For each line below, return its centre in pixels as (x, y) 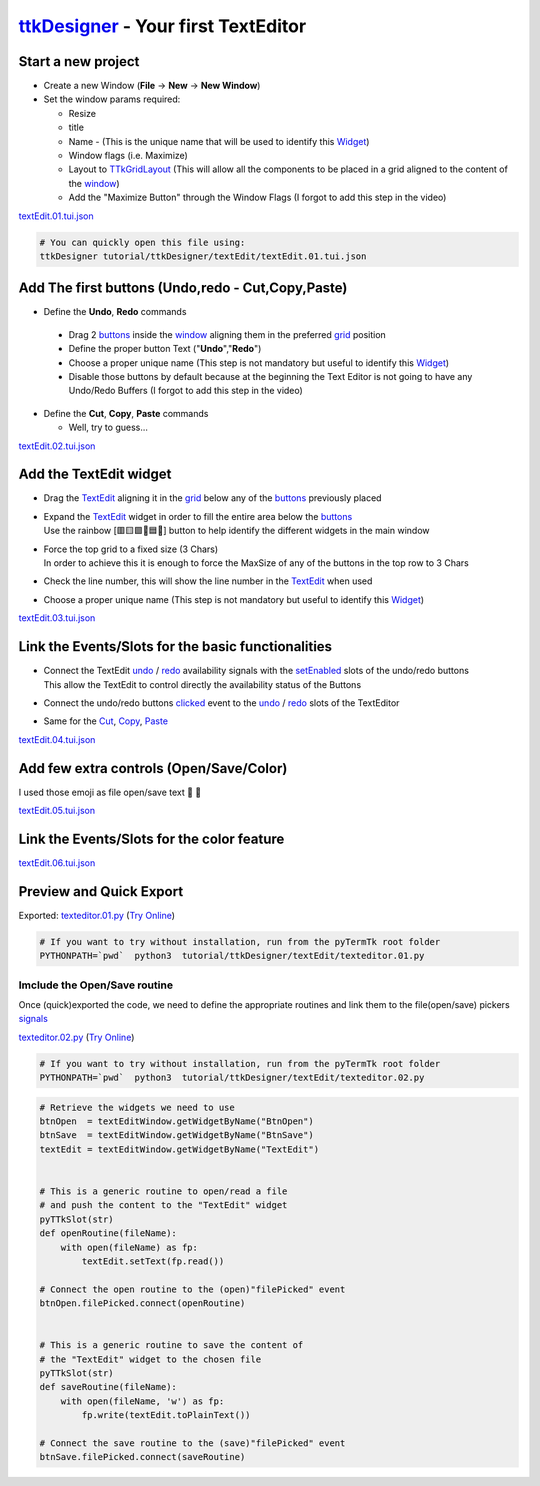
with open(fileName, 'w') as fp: (142, 1401)
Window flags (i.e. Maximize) (128, 156)
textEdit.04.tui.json (57, 739)
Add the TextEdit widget (95, 474)
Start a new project (79, 61)
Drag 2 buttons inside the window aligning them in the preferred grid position (227, 334)
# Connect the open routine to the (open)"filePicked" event (192, 1289)
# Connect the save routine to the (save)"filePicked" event (192, 1443)
